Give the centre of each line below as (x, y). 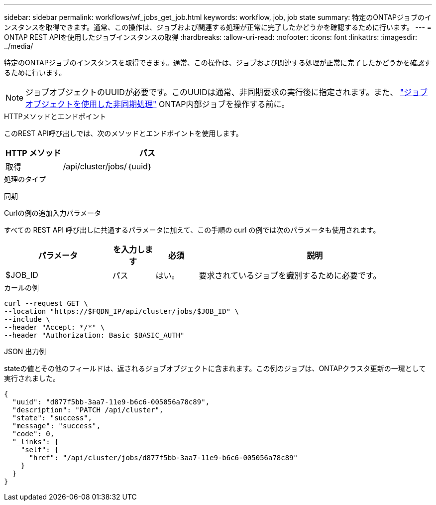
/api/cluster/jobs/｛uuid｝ (108, 166)
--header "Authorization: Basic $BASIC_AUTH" (94, 335)
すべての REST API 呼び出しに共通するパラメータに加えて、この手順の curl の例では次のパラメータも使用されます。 (192, 230)
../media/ (19, 46)
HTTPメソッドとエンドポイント (55, 116)
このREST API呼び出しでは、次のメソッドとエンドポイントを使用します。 (123, 133)
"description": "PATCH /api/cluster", (88, 410)
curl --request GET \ (46, 303)
